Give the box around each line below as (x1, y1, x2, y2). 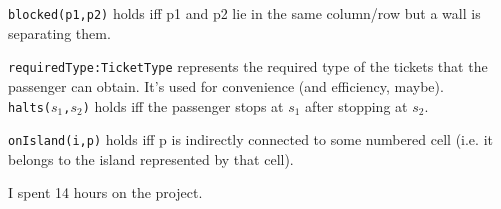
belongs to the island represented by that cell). (8, 148, 294, 169)
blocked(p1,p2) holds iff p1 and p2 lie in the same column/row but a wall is (8, 3, 481, 23)
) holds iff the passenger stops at (82, 95, 284, 116)
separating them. (8, 22, 111, 43)
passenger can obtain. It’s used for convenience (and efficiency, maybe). (8, 75, 444, 96)
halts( (8, 100, 51, 115)
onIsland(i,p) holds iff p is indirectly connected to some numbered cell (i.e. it (8, 129, 493, 150)
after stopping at (305, 95, 408, 116)
